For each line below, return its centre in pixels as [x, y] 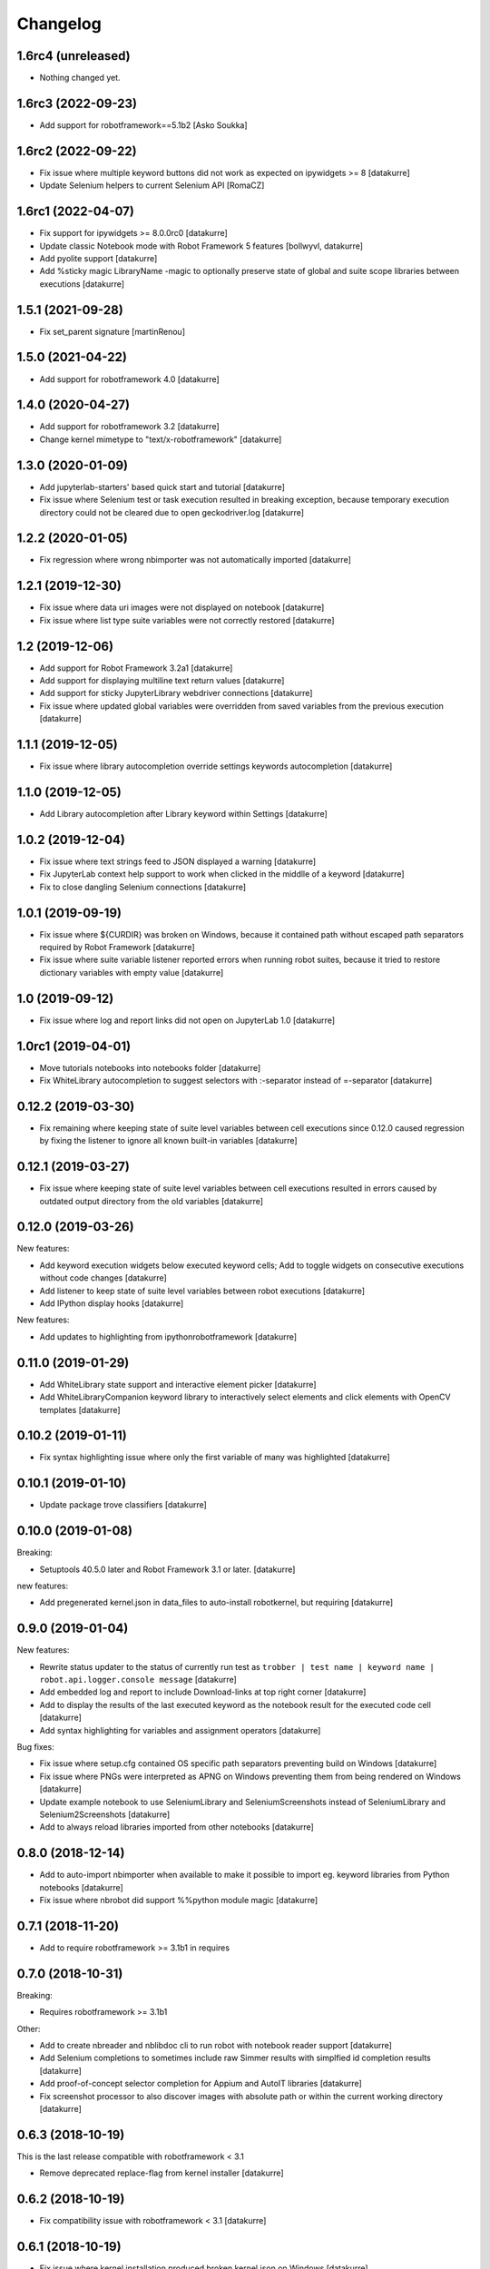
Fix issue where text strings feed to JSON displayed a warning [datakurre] [178, 861]
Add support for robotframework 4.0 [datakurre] [129, 379]
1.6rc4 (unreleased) [73, 56]
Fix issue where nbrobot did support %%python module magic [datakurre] [179, 1901]
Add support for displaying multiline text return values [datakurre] [162, 681]
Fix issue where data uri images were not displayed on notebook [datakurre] [182, 607]
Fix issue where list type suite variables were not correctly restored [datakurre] [187, 620]
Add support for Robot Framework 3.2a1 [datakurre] [136, 668]
